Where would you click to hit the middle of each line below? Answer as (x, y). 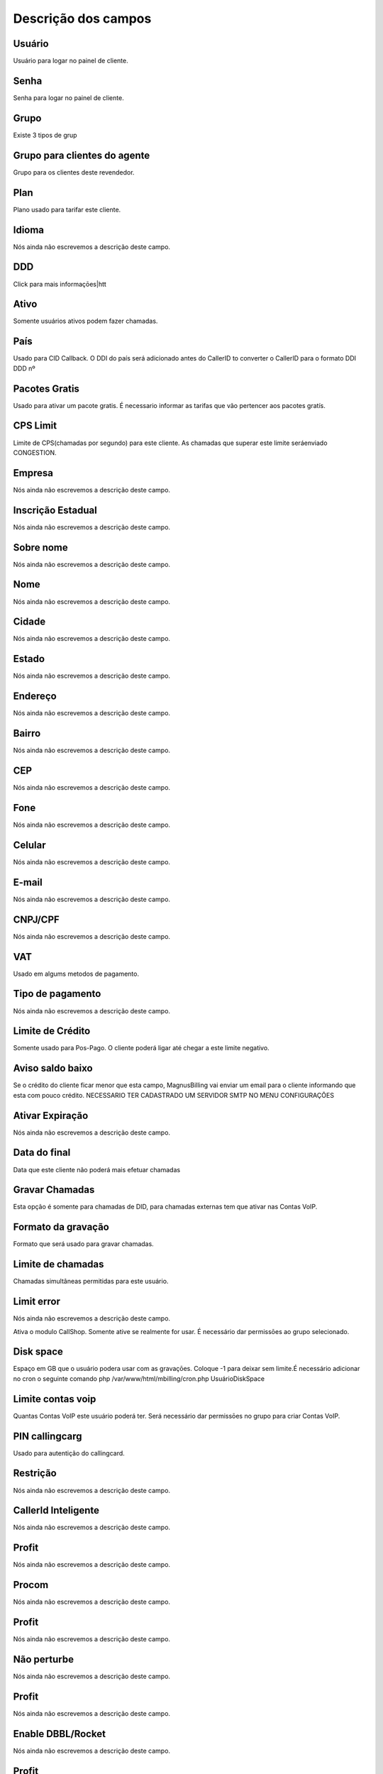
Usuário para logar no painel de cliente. (71, 61)
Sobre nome (41, 547)
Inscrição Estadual (55, 510)
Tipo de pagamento (57, 994)
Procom (31, 1585)
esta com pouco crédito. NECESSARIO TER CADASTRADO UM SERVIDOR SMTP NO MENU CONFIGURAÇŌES (174, 1095)
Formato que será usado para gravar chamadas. (83, 1244)
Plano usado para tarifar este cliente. (67, 209)
